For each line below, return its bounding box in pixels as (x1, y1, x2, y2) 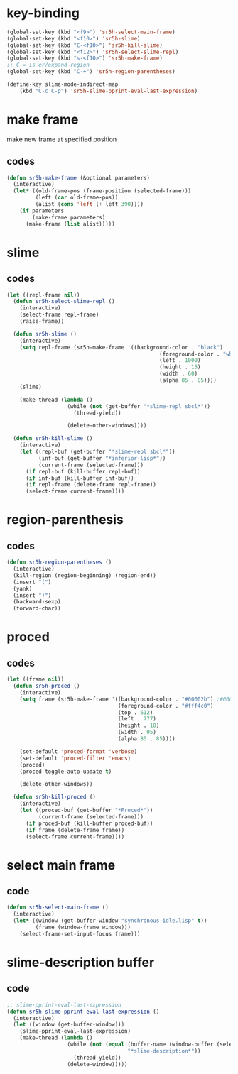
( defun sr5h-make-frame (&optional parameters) (6, 174, 151, 182)
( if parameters (19, 207, 65, 214)
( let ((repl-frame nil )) (6, 291, 80, 299)
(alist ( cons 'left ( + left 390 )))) (35, 201, 144, 208)
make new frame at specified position (6, 135, 117, 143)
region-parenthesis (6, 512, 124, 528)
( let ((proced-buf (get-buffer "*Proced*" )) (19, 807, 153, 814)
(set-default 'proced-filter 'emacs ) (19, 755, 131, 762)
